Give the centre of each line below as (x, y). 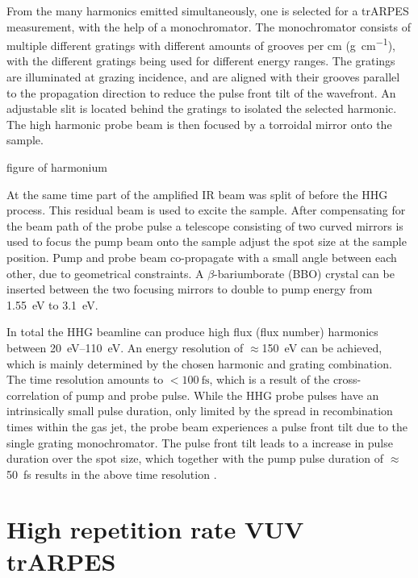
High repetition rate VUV (155, 529)
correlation (33, 395)
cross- (347, 379)
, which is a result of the (270, 379)
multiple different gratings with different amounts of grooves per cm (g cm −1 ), (201, 44)
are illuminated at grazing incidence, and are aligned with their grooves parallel (203, 77)
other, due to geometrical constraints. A (105, 273)
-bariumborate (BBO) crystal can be (304, 273)
